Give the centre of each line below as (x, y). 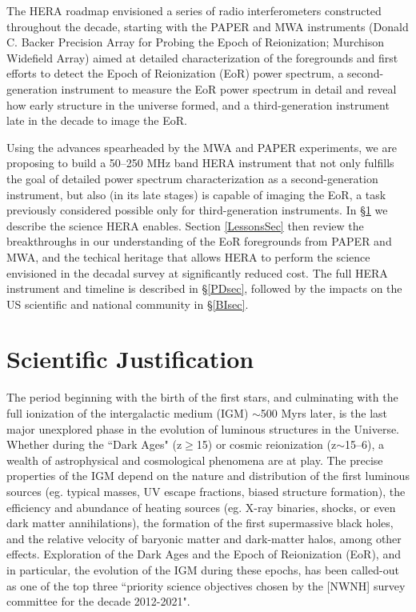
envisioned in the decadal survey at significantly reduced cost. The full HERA (197, 272)
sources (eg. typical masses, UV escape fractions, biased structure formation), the (206, 491)
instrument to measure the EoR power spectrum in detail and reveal (229, 88)
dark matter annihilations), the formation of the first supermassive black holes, (200, 523)
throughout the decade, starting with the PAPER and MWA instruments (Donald (208, 26)
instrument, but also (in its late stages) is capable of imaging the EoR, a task (196, 194)
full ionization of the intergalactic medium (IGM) (128, 413)
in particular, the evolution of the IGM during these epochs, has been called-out (203, 569)
